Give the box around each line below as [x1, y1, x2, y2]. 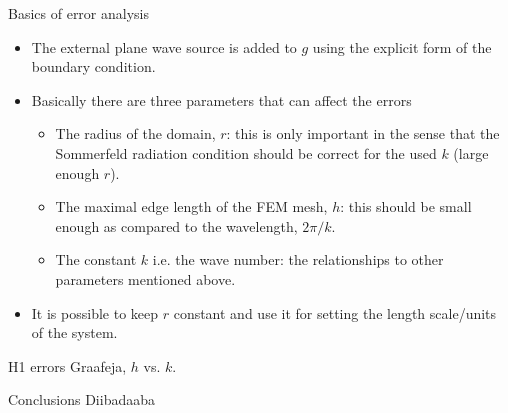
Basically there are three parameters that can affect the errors [31, 89, 412, 110]
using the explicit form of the [312, 36, 492, 57]
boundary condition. [31, 56, 156, 77]
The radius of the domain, [55, 123, 216, 144]
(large [453, 142, 489, 163]
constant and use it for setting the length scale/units [173, 302, 497, 323]
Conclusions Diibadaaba [8, 389, 155, 410]
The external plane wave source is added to [31, 36, 297, 57]
